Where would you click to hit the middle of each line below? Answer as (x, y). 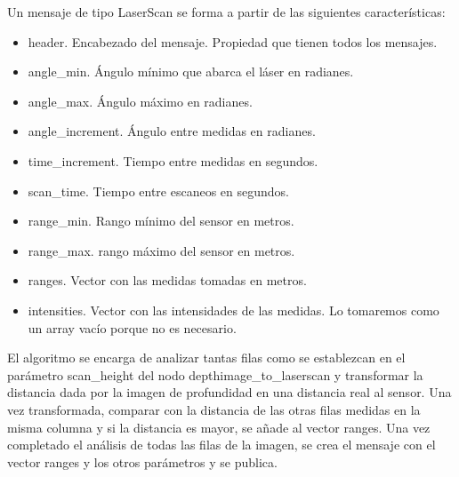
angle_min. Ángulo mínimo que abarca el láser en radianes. (191, 72)
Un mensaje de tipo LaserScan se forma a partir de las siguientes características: (226, 12)
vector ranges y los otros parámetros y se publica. (142, 461)
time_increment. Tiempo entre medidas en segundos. (173, 160)
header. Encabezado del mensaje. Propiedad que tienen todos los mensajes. (233, 41)
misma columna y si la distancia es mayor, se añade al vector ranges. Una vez (219, 427)
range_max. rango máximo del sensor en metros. (161, 250)
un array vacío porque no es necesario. (132, 327)
